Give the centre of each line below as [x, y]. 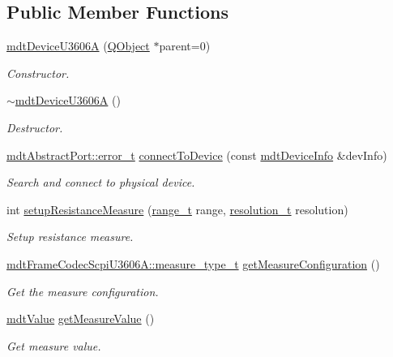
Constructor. [38, 73]
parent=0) [185, 46]
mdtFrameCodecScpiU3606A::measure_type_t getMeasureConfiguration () [193, 263]
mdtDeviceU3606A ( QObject [78, 46]
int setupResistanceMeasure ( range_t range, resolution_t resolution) [177, 209]
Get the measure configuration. [83, 291]
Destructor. [35, 127]
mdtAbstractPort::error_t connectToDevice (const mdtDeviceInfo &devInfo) [197, 155]
